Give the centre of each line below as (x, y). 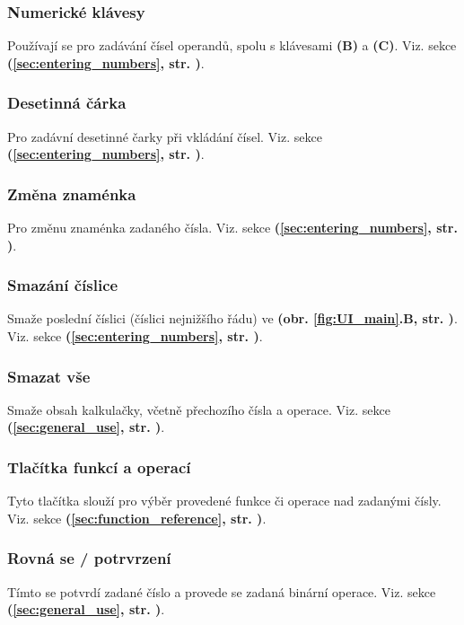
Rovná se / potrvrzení (89, 558)
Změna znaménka (72, 194)
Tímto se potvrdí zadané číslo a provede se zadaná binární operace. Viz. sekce (222, 591)
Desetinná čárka (67, 103)
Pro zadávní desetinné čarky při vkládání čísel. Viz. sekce (165, 136)
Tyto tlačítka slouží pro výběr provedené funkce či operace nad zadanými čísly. (224, 501)
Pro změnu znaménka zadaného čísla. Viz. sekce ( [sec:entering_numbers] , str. (232, 228)
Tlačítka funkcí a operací (99, 467)
